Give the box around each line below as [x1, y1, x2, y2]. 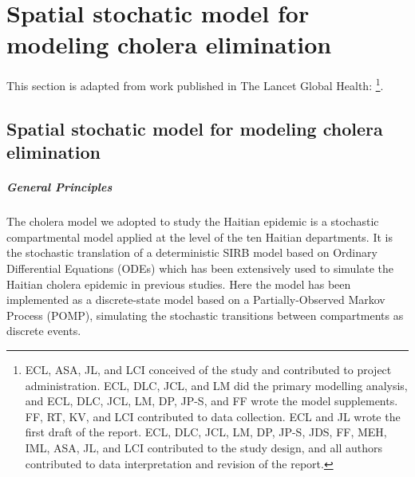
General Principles [6, 179, 113, 195]
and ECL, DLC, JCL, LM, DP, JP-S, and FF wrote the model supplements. [25, 392, 398, 409]
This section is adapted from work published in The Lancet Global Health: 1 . [6, 75, 384, 93]
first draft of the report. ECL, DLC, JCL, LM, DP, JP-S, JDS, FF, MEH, [25, 424, 387, 440]
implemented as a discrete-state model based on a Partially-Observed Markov [6, 291, 385, 308]
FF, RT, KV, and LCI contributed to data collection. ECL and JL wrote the [25, 408, 401, 424]
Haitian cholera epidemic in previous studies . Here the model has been [6, 275, 351, 292]
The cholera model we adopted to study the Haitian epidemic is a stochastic [6, 213, 379, 230]
